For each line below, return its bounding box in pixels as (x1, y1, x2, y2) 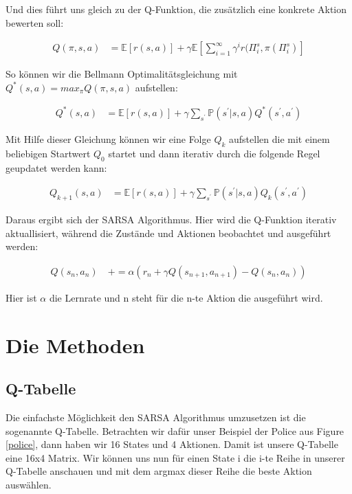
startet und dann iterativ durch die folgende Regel (108, 146, 320, 160)
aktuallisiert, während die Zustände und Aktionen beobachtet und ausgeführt (5, 225, 331, 240)
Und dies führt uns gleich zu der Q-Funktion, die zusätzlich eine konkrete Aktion (5, 2, 347, 16)
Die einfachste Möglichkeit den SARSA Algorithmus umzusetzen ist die (5, 409, 306, 424)
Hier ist (5, 290, 37, 304)
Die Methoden (5, 330, 145, 359)
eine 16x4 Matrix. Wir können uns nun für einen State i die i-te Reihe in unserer (5, 450, 345, 464)
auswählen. (5, 477, 52, 491)
